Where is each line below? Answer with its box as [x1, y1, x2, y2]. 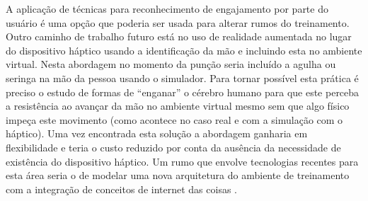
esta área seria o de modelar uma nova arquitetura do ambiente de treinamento [6, 168, 350, 183]
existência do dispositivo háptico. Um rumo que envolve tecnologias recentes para [6, 154, 359, 168]
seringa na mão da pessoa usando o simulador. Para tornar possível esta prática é [6, 70, 359, 85]
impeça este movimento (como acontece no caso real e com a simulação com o [6, 112, 343, 127]
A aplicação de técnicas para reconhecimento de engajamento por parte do [6, 1, 328, 16]
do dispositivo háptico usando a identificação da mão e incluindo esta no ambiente [6, 42, 362, 57]
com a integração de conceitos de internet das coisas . [6, 181, 237, 196]
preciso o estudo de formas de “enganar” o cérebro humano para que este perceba [6, 84, 360, 99]
